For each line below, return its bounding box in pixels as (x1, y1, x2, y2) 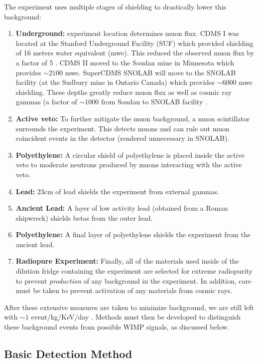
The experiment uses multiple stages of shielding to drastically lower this (4, 1, 227, 11)
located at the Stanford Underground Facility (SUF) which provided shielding (15, 37, 254, 48)
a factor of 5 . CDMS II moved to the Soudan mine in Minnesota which (15, 57, 235, 67)
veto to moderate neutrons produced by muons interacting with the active (15, 159, 242, 170)
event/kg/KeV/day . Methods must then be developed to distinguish (31, 312, 241, 322)
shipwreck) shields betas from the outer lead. (15, 212, 153, 223)
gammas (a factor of (15, 96, 77, 107)
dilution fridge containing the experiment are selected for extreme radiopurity (15, 266, 253, 276)
